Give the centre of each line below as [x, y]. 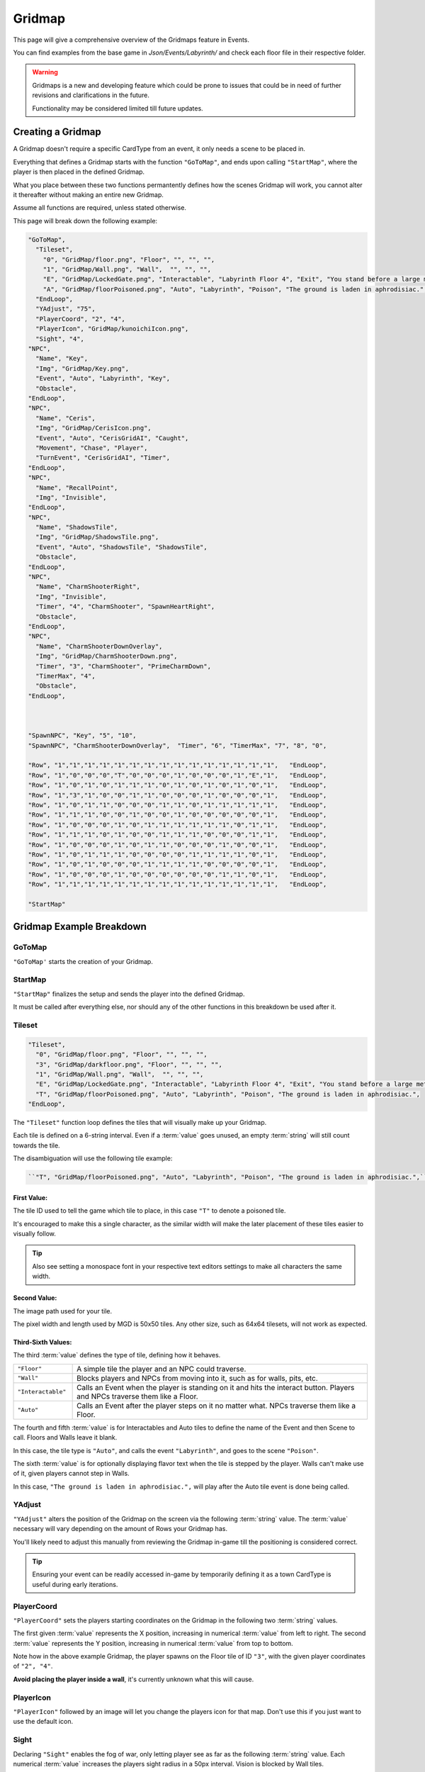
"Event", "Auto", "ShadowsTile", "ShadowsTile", [122, 547]
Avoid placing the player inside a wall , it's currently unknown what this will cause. [134, 1679]
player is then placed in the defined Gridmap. [79, 172]
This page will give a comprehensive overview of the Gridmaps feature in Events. [131, 40]
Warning [45, 72]
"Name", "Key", [62, 359]
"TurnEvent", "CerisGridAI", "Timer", [103, 458]
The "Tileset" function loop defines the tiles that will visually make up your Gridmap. [140, 1123]
